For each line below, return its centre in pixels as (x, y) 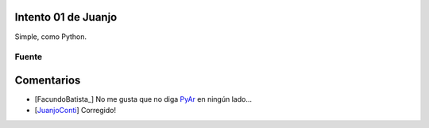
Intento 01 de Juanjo (66, 17)
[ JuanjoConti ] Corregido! (75, 111)
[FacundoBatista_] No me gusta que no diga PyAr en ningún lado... (143, 99)
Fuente (29, 57)
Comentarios (48, 80)
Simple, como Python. (51, 37)
